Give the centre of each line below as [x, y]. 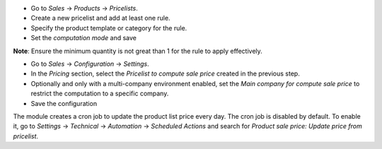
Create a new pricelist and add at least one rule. [100, 18]
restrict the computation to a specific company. [100, 94]
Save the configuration [64, 103]
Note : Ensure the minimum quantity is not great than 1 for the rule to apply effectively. [138, 51]
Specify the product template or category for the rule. [109, 28]
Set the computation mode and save [84, 38]
